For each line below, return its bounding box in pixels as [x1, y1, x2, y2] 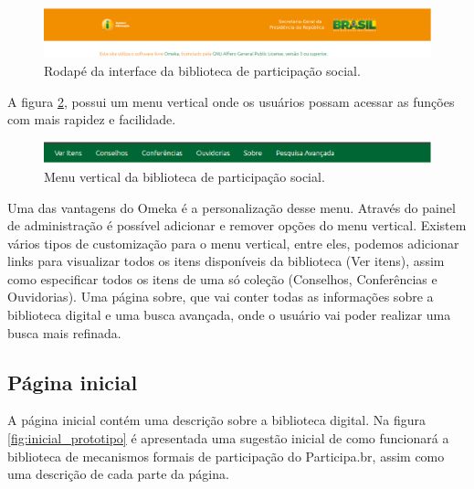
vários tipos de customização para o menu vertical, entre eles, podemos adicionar [7, 233, 459, 252]
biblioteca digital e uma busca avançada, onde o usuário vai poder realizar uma [7, 305, 451, 324]
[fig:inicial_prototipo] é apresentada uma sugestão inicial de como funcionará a [7, 429, 449, 448]
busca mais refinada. [7, 323, 121, 342]
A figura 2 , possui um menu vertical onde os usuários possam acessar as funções [7, 91, 455, 111]
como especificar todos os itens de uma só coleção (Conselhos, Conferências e [7, 269, 437, 288]
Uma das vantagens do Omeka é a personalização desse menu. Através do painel [7, 197, 456, 217]
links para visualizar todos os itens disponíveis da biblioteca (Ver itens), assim [7, 251, 445, 271]
